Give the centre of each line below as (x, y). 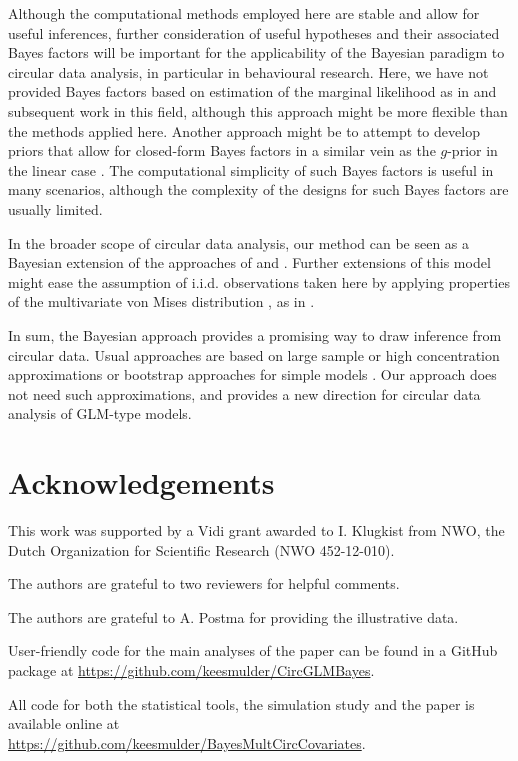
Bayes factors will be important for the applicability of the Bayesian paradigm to (256, 52)
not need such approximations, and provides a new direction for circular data (244, 393)
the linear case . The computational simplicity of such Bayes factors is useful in (251, 169)
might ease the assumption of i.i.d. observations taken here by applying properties (259, 281)
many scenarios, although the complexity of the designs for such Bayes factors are (258, 189)
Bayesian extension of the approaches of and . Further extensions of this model (249, 262)
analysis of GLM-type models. (100, 413)
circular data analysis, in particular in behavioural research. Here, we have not (248, 71)
